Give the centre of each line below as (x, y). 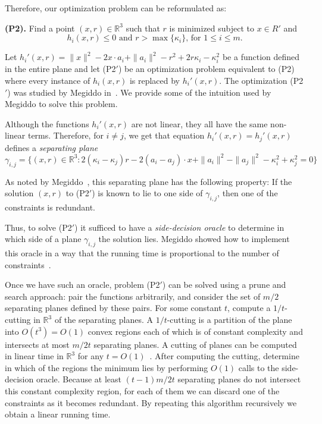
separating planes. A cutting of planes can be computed (195, 344)
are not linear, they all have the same (199, 123)
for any (91, 356)
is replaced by (154, 80)
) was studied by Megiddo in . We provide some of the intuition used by (139, 92)
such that (143, 28)
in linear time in (34, 356)
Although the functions (47, 123)
